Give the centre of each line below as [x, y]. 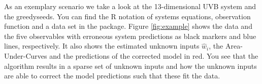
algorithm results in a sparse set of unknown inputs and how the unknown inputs [130, 66]
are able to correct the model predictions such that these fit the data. [112, 76]
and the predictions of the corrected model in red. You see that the [154, 55]
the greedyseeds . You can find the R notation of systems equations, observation [127, 16]
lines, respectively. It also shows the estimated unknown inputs [102, 46]
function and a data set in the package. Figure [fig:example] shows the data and [128, 26]
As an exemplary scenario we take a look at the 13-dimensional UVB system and [130, 6]
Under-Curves [26, 55]
